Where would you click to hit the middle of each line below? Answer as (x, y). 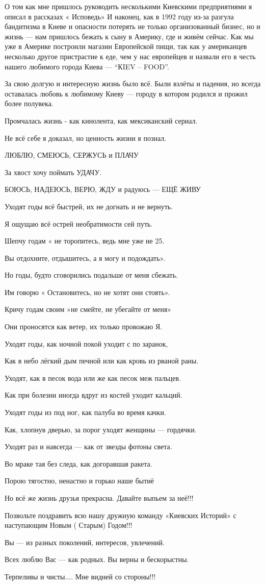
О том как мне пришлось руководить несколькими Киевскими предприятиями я (128, 6)
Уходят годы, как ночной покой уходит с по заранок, (86, 343)
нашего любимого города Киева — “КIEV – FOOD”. (87, 66)
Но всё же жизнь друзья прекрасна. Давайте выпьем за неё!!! (99, 498)
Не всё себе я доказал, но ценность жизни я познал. (86, 138)
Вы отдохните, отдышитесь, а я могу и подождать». (85, 258)
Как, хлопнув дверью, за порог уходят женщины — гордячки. (101, 429)
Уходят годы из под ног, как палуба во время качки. (85, 412)
